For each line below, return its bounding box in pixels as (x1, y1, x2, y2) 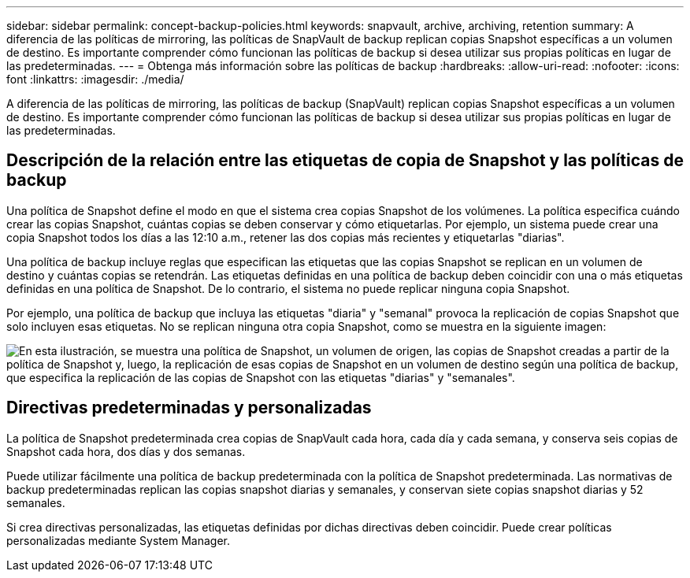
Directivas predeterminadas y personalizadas (6, 398, 372, 418)
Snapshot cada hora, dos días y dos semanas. (6, 444, 246, 458)
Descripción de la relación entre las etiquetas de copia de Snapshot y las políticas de (6, 150, 684, 171)
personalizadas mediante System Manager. (6, 533, 230, 547)
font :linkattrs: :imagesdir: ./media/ (6, 72, 184, 86)
